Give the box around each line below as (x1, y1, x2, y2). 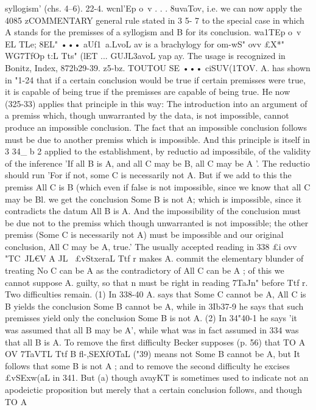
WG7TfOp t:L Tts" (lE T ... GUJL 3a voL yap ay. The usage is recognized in (5, 49, 286, 62)
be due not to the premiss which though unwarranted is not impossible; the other (5, 216, 309, 229)
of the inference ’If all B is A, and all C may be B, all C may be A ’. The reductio (5, 156, 310, 169)
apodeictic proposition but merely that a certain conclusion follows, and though (5, 383, 303, 395)
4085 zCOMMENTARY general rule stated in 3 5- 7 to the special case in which (5, 13, 304, 26)
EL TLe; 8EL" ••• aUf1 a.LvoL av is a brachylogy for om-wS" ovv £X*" (5, 37, 284, 50)
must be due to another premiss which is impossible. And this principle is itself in (5, 133, 310, 145)
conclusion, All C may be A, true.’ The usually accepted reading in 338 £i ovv (5, 240, 297, 252)
